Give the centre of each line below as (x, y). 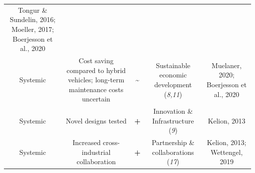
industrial (96, 152)
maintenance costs (96, 89)
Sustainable (173, 65)
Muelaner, (227, 65)
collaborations (173, 152)
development (173, 84)
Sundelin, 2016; (33, 19)
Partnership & (173, 142)
